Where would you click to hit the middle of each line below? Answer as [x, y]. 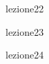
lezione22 [25, 8]
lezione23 [25, 31]
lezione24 [25, 55]
